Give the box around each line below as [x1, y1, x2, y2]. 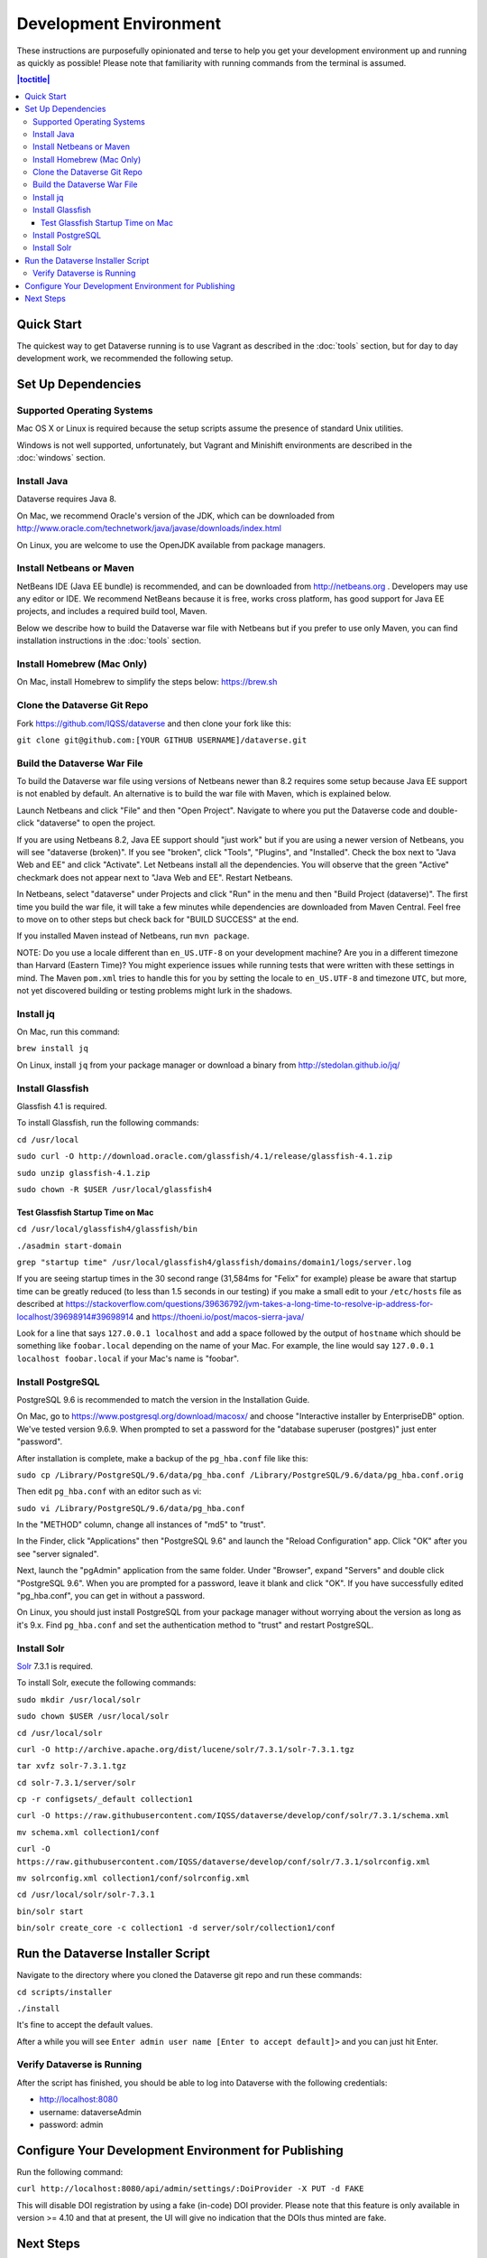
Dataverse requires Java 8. [16, 493, 117, 505]
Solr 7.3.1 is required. [16, 1660, 94, 1671]
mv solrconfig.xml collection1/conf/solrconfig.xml [16, 1873, 251, 1883]
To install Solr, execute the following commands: [16, 1677, 197, 1688]
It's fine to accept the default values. [16, 2020, 153, 2030]
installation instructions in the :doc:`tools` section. [16, 635, 202, 646]
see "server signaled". [16, 1548, 99, 1559]
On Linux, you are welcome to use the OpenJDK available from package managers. [16, 539, 326, 550]
